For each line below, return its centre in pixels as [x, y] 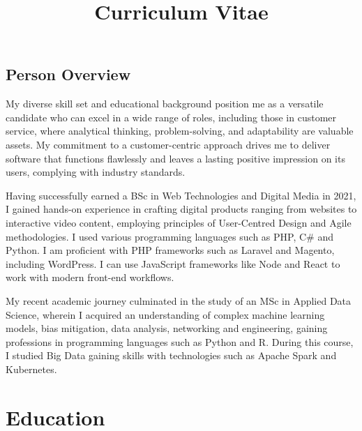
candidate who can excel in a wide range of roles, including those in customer [171, 117]
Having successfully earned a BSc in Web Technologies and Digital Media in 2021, [181, 195]
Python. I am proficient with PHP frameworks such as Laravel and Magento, [170, 250]
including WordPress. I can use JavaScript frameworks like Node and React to [173, 263]
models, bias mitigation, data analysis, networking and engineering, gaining [167, 328]
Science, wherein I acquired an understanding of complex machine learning [165, 314]
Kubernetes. [31, 369]
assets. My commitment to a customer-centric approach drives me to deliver [168, 144]
